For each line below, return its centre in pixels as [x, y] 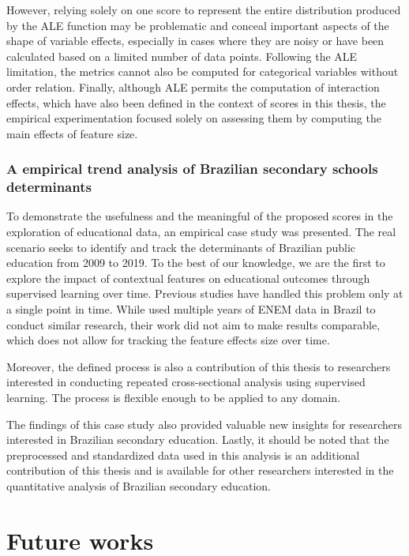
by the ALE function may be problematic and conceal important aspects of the [198, 25]
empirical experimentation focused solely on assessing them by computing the [194, 118]
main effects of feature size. [72, 133]
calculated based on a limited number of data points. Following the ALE [182, 56]
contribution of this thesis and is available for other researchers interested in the [200, 470]
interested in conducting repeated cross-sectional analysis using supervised [186, 382]
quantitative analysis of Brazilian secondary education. [139, 485]
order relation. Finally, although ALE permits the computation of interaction [193, 86]
